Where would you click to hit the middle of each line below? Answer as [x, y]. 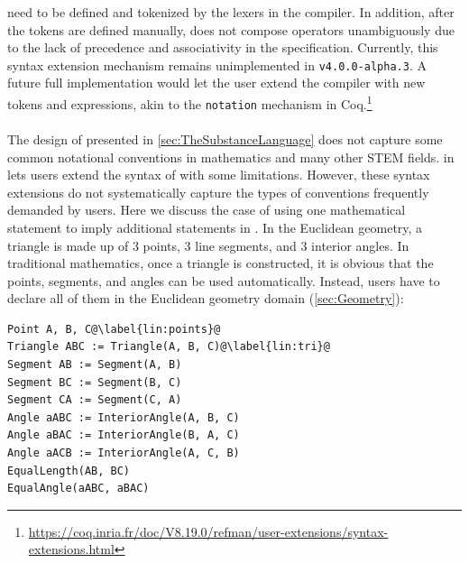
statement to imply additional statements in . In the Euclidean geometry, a [215, 227]
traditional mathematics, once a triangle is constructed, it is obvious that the [221, 263]
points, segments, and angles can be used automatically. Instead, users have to [224, 280]
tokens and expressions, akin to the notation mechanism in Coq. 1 [190, 102]
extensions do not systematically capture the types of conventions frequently [218, 192]
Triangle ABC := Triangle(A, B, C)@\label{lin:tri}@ [169, 347]
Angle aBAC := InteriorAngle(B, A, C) [124, 435]
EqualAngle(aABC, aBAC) [78, 489]
